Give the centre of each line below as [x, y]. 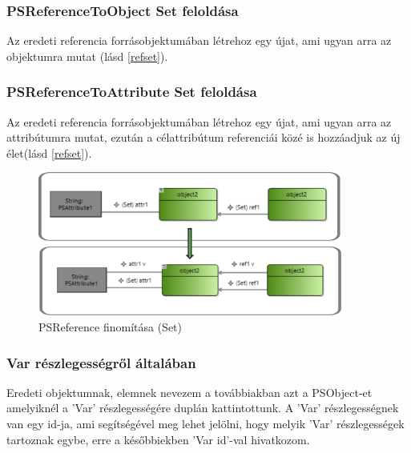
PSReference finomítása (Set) [111, 327]
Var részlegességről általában [101, 362]
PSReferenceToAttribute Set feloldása [132, 92]
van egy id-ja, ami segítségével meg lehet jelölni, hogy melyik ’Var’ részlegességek [205, 423]
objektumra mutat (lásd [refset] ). [87, 56]
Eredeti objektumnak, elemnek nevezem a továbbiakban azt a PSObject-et [189, 392]
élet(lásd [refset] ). [49, 152]
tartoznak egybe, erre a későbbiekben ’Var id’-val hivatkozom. [158, 439]
